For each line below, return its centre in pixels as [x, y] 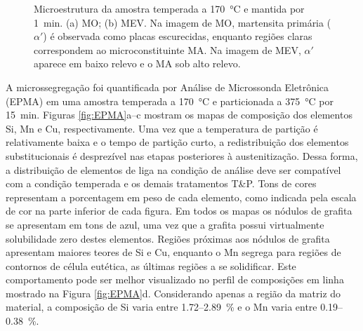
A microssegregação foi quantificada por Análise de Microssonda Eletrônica [167, 87]
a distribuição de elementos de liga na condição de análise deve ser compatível [173, 169]
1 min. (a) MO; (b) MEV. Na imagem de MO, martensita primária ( [183, 22]
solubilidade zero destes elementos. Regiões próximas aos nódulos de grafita [168, 238]
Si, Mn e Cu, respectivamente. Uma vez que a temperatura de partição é [162, 128]
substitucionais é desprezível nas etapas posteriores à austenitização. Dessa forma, [182, 155]
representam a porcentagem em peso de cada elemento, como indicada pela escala [181, 197]
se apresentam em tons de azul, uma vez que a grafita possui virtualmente [165, 224]
